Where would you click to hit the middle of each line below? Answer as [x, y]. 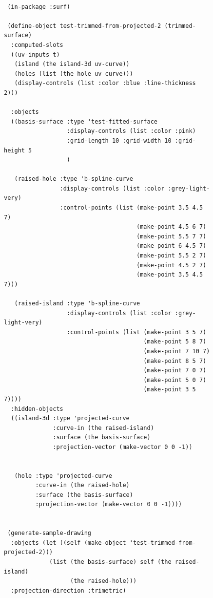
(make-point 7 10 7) [177, 351]
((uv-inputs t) [35, 54]
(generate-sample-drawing [49, 533]
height [14, 150]
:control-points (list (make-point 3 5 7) [136, 332]
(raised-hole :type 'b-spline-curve [74, 179]
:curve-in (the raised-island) [103, 428]
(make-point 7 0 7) [175, 371]
